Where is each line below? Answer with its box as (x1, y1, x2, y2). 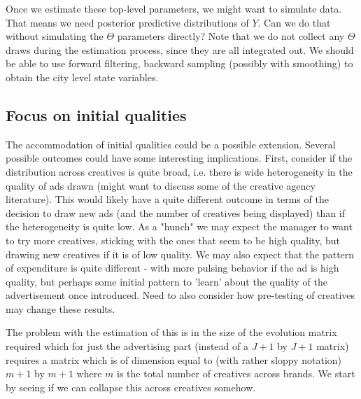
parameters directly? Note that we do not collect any (117, 29, 345, 43)
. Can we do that (257, 15, 331, 29)
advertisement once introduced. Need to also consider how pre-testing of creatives (6, 288, 355, 302)
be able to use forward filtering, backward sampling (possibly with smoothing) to (6, 56, 353, 71)
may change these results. (6, 301, 115, 316)
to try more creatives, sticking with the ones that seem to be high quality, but (6, 232, 340, 247)
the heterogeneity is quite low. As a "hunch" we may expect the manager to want (6, 219, 353, 234)
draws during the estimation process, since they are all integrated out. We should (6, 42, 354, 57)
